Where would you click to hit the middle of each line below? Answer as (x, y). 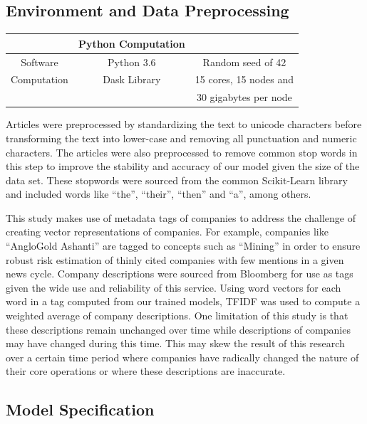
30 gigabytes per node (244, 97)
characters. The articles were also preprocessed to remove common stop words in (182, 152)
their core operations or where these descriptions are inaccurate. (146, 371)
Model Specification (80, 409)
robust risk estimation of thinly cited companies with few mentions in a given (175, 259)
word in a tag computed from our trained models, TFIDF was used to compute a (183, 301)
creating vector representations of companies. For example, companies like (167, 232)
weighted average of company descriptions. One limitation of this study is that (177, 316)
